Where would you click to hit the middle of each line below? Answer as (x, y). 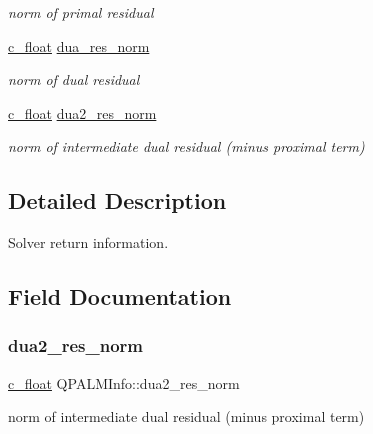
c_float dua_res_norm (79, 45)
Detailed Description (117, 200)
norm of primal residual (81, 12)
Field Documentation (120, 296)
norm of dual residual (74, 79)
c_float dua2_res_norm (82, 112)
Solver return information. (88, 242)
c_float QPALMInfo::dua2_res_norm (124, 382)
